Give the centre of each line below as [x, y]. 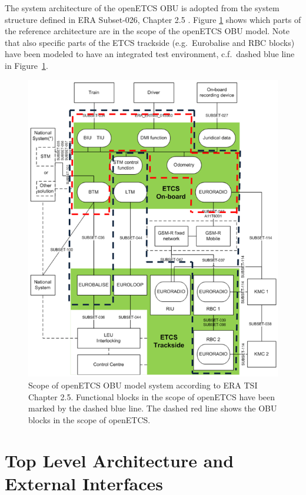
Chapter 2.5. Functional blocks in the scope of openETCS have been [152, 396]
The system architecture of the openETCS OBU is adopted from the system [142, 8]
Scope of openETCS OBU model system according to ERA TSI [143, 385]
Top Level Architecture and [119, 460]
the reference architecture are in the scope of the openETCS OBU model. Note [147, 31]
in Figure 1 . [26, 65]
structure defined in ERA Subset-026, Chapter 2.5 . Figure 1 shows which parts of [153, 19]
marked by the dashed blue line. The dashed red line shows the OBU [153, 408]
